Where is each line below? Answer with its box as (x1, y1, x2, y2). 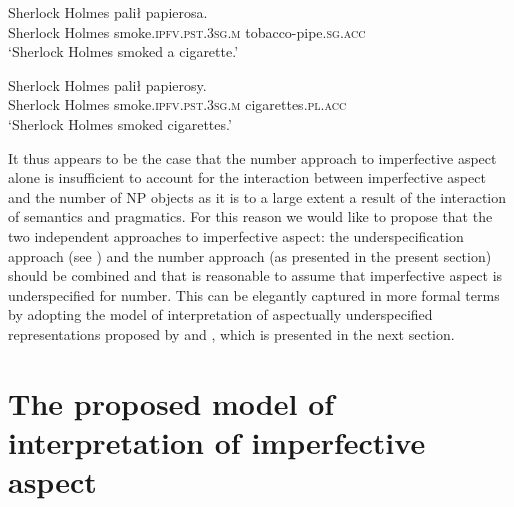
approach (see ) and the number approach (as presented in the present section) (8, 245, 492, 266)
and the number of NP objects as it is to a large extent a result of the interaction (8, 186, 507, 207)
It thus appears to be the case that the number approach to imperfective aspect (8, 147, 497, 168)
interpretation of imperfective (8, 421, 426, 462)
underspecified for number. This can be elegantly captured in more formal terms (8, 284, 500, 305)
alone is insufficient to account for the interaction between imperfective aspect (8, 167, 486, 188)
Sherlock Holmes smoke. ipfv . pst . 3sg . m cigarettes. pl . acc (8, 94, 347, 115)
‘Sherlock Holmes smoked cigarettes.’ (8, 113, 232, 134)
